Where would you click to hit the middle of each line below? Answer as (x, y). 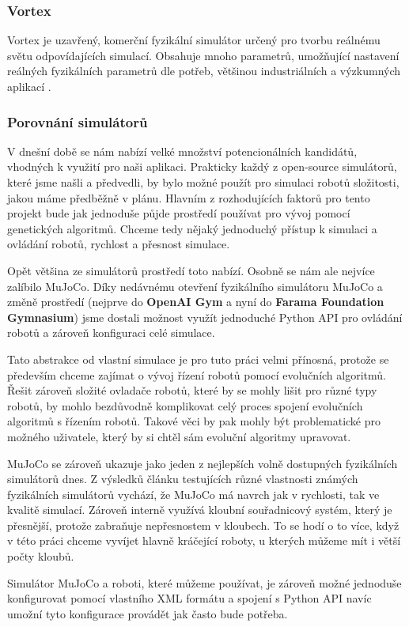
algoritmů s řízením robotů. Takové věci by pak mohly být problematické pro (194, 421)
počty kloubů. (41, 556)
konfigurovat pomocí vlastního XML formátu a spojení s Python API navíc (189, 598)
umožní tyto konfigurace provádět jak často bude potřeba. (148, 613)
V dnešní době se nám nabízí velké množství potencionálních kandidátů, (182, 151)
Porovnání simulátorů (78, 121)
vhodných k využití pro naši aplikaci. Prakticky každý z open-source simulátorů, (202, 166)
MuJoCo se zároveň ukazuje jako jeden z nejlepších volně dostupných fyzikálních (203, 463)
